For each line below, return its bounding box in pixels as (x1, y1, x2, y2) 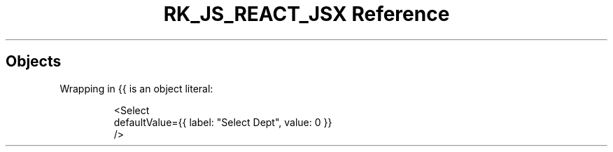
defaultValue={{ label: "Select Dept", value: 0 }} (113, 116, 332, 128)
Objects (6, 53, 62, 71)
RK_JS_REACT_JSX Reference (163, 2, 450, 26)
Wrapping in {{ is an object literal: (59, 82, 213, 95)
